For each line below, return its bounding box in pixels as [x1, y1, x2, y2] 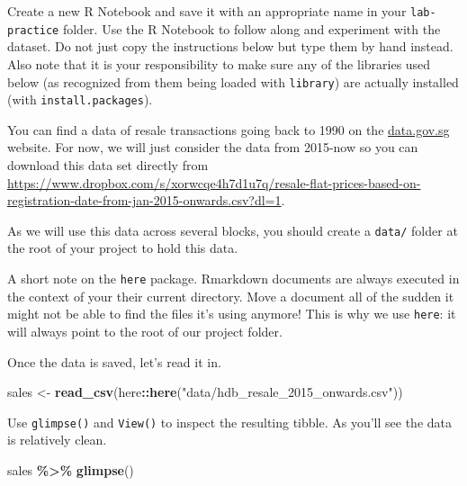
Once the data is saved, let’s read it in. [7, 352, 221, 371]
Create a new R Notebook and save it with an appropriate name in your [7, 2, 407, 20]
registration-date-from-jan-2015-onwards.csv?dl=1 [7, 191, 282, 210]
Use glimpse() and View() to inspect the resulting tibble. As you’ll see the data [7, 412, 452, 431]
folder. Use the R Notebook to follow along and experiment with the [62, 19, 441, 38]
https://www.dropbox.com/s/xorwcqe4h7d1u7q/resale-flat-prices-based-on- [7, 173, 421, 192]
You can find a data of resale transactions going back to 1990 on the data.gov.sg [7, 120, 450, 139]
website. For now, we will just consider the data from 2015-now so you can [7, 138, 418, 157]
